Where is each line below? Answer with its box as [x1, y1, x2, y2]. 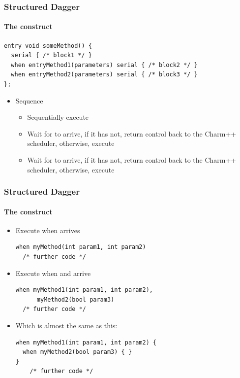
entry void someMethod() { [4, 42, 92, 49]
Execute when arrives [15, 225, 80, 235]
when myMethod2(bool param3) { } [23, 348, 132, 356]
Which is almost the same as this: [15, 320, 118, 330]
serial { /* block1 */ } [11, 52, 92, 59]
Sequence [15, 95, 43, 105]
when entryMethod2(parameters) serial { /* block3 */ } [11, 71, 198, 78]
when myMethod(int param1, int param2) [15, 243, 146, 251]
